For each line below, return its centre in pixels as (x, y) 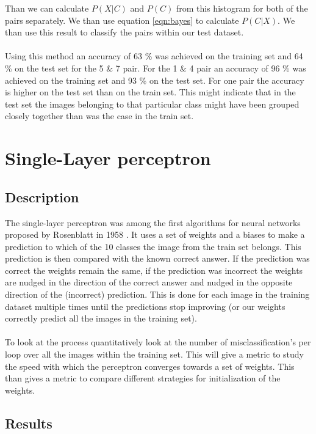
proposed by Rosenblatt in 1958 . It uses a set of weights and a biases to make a (155, 234)
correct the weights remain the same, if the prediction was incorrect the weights (154, 270)
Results (29, 423)
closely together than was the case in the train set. (99, 116)
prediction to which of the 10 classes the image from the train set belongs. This (153, 246)
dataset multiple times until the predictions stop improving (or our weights (145, 306)
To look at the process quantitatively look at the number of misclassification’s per (158, 342)
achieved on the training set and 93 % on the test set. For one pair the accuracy (155, 80)
